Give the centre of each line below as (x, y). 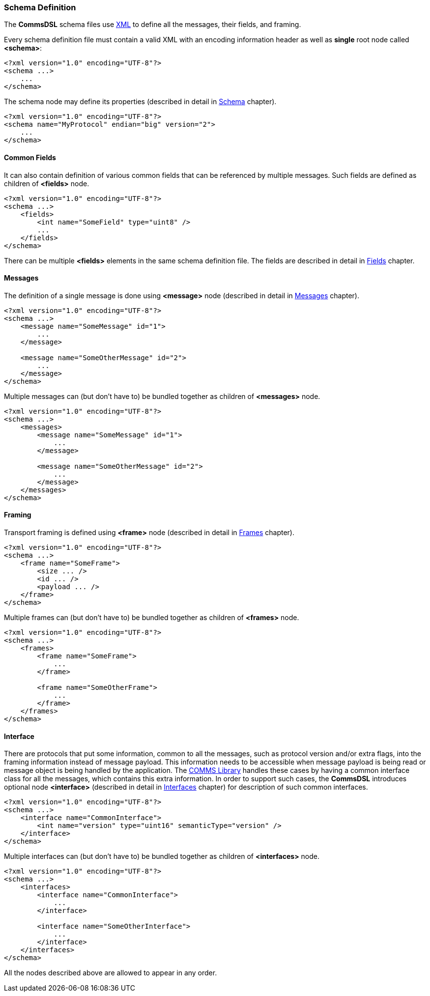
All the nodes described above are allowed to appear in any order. (111, 973)
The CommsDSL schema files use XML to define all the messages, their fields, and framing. (153, 25)
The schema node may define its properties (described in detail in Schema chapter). (140, 102)
